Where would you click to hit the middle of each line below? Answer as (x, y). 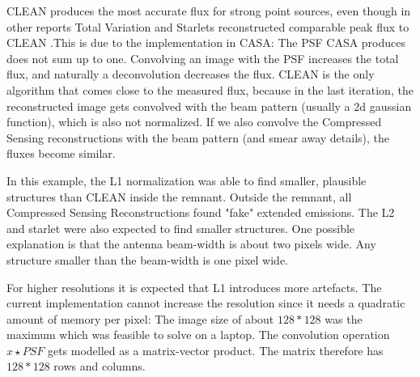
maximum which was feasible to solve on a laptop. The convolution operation (198, 335)
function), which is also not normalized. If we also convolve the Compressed (194, 122)
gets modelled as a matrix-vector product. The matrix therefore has (215, 350)
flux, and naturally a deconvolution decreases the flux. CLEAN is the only (191, 74)
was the (344, 318)
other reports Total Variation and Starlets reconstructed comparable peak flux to (208, 26)
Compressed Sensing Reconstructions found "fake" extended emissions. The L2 (201, 212)
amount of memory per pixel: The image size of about (140, 318)
